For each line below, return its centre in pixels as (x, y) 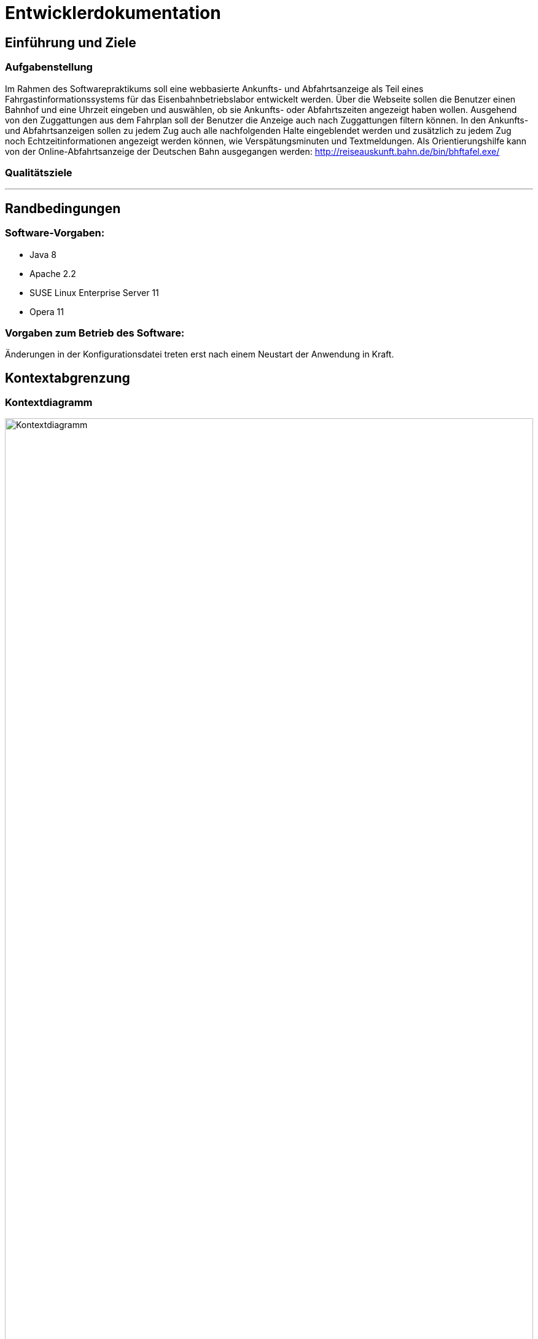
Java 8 (43, 254)
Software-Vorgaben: (55, 233)
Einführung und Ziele (71, 42)
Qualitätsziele (39, 172)
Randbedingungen (63, 208)
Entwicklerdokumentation (113, 13)
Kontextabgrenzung (68, 378)
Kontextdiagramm (49, 403)
